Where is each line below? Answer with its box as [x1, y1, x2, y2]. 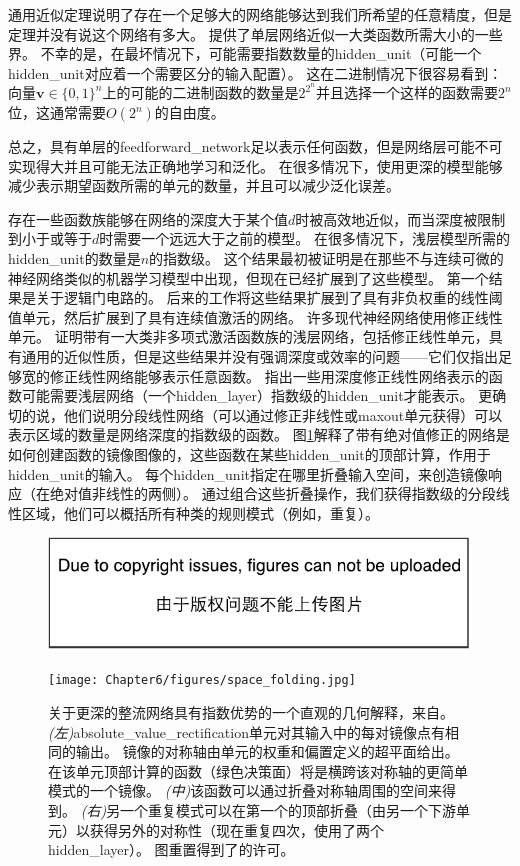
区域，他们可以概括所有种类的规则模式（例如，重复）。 [21, 502, 379, 523]
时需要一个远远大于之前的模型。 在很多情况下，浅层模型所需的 [99, 228, 510, 249]
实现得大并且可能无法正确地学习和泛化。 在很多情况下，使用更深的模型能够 [8, 155, 503, 176]
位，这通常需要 [8, 102, 106, 123]
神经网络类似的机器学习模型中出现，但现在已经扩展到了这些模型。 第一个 [8, 267, 489, 288]
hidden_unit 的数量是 [8, 248, 141, 268]
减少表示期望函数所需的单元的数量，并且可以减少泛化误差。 [8, 175, 400, 196]
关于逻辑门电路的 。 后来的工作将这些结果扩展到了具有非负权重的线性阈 [35, 287, 503, 308]
